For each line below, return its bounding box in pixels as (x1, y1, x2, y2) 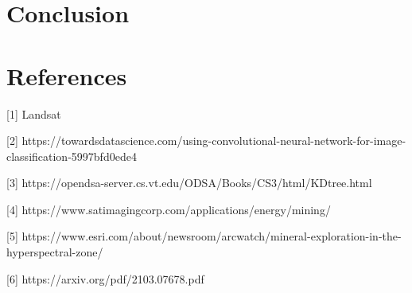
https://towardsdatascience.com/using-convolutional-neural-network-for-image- (21, 132, 406, 149)
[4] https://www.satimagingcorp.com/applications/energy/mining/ (6, 201, 331, 217)
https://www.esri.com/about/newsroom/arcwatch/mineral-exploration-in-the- (21, 228, 402, 244)
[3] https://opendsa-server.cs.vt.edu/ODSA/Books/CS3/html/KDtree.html (6, 174, 372, 191)
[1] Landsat (6, 105, 61, 122)
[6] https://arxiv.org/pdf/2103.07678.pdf (6, 270, 204, 287)
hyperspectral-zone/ (6, 244, 103, 260)
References (6, 59, 127, 92)
